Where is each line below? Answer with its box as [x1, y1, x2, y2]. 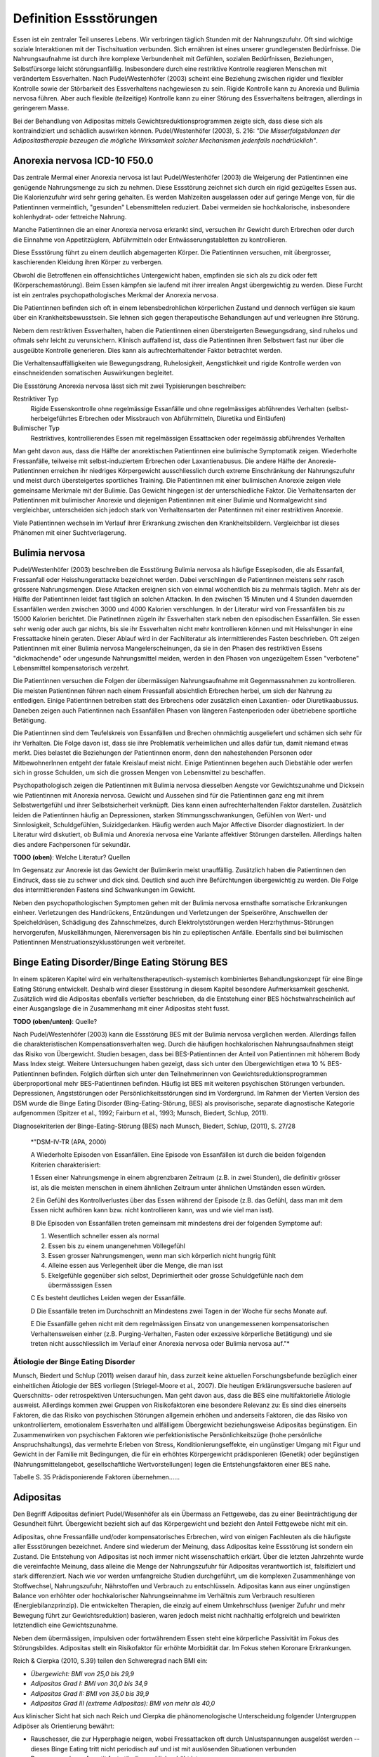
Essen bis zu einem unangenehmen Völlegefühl [48, 1241, 185, 1250]
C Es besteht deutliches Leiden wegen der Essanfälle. [30, 1294, 186, 1302]
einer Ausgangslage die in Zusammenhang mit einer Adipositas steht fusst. [13, 1004, 230, 1013]
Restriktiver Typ [13, 394, 59, 403]
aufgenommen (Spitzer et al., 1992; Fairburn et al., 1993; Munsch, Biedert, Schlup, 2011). [13, 1109, 269, 1117]
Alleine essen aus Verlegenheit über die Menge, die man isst [48, 1262, 223, 1270]
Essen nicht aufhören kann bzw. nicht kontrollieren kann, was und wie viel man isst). [30, 1206, 274, 1214]
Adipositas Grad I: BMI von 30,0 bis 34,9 [30, 1680, 148, 1688]
